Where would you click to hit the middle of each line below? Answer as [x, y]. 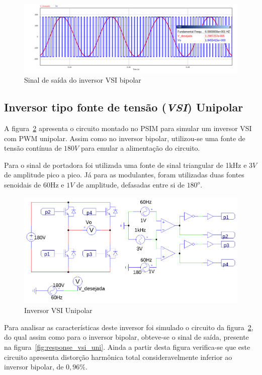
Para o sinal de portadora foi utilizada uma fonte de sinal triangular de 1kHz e [125, 165]
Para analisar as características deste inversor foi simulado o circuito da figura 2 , [129, 327]
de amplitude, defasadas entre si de [130, 184]
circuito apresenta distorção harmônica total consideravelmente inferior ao [118, 357]
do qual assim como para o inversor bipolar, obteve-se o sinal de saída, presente [126, 337]
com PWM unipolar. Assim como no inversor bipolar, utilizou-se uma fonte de [125, 138]
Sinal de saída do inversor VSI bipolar [83, 80]
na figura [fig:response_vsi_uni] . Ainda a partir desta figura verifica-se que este [127, 347]
